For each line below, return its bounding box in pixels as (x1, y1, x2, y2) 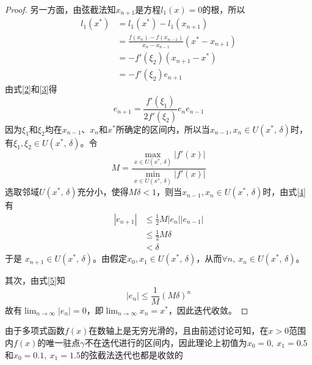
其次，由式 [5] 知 (5, 274, 65, 287)
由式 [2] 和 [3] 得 (5, 83, 57, 95)
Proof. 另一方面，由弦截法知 (5, 3, 116, 15)
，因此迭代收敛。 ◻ (168, 303, 249, 316)
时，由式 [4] (263, 185, 306, 198)
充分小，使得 (77, 185, 129, 198)
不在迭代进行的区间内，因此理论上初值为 (84, 336, 247, 348)
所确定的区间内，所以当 (115, 122, 210, 135)
